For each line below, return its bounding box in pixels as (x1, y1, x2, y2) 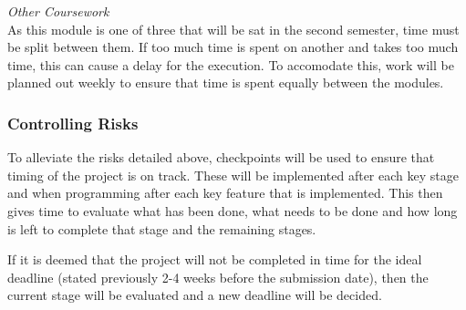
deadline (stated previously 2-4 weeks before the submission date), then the (7, 267, 429, 286)
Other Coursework (7, 2, 109, 20)
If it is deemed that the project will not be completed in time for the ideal (7, 250, 422, 269)
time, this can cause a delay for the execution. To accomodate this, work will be (7, 55, 454, 74)
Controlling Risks (7, 111, 139, 134)
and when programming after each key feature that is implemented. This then (7, 183, 443, 202)
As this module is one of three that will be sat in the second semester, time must (7, 19, 460, 38)
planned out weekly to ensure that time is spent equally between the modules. (7, 73, 444, 92)
